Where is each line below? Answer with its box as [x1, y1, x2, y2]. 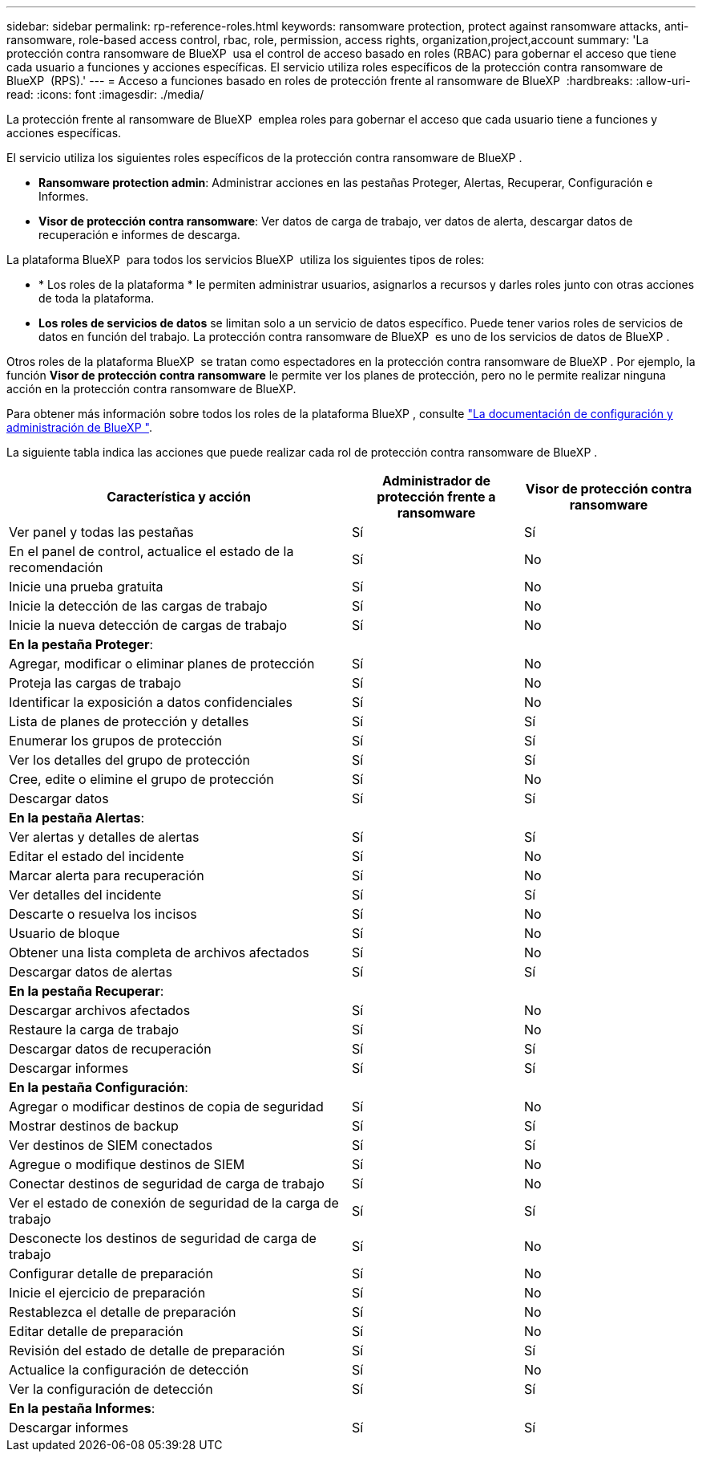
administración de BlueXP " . [6, 420, 152, 434]
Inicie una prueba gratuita [9, 579, 163, 595]
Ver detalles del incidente [9, 887, 162, 903]
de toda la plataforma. [38, 291, 155, 305]
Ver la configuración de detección [9, 1381, 213, 1397]
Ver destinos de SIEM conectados [9, 1137, 213, 1153]
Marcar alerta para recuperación [9, 867, 204, 883]
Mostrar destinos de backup [9, 1118, 179, 1134]
